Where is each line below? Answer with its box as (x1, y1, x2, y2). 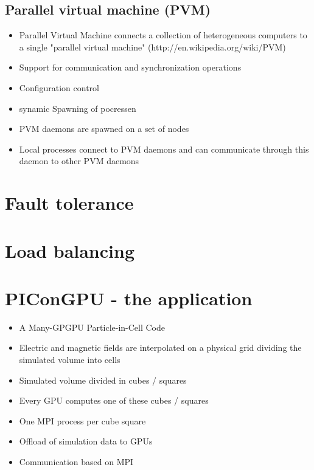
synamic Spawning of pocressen (19, 102, 136, 114)
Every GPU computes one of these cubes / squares (19, 394, 209, 407)
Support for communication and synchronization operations (19, 61, 242, 74)
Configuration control (19, 81, 99, 94)
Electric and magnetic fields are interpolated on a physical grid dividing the (19, 341, 302, 354)
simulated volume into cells (19, 353, 120, 366)
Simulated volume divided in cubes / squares (19, 373, 187, 386)
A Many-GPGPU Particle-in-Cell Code (19, 320, 166, 333)
